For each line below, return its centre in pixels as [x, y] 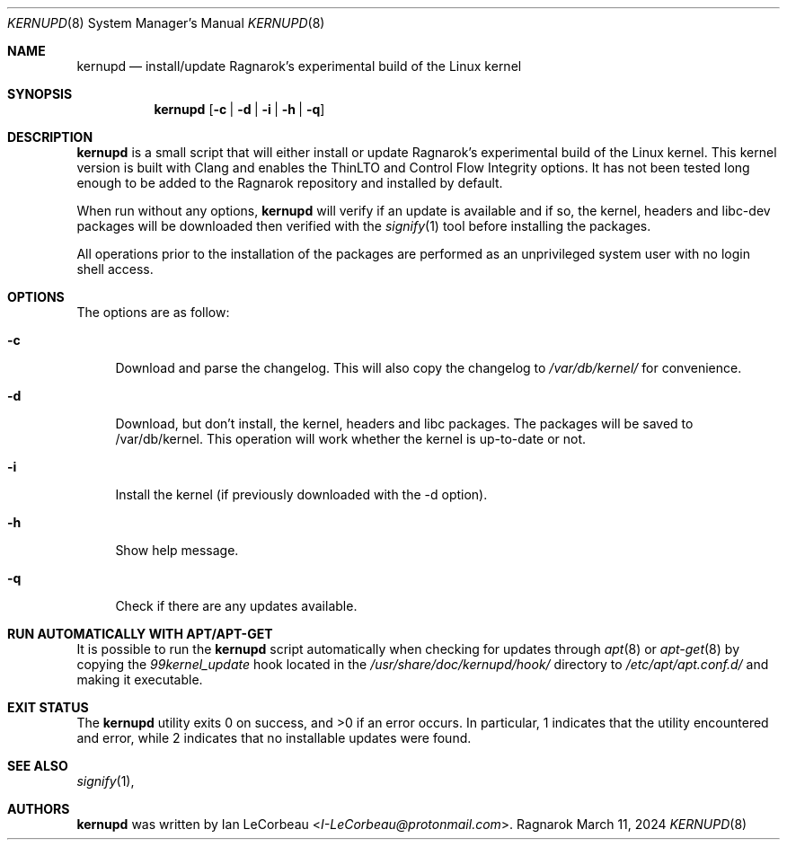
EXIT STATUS [48, 707]
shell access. [115, 269]
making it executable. [140, 679]
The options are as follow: [153, 312]
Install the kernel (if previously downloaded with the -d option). [301, 494]
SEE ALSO [38, 766]
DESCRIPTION [50, 137]
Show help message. [177, 550]
